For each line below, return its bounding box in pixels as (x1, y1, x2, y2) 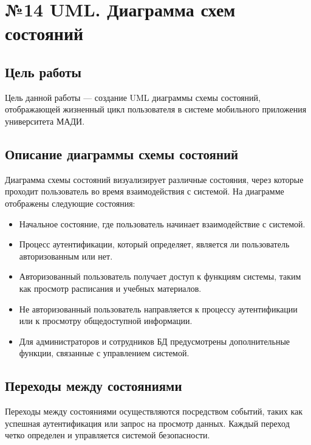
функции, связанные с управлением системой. (19, 347, 190, 359)
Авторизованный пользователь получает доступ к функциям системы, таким (19, 270, 301, 283)
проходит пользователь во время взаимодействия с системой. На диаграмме (5, 185, 284, 198)
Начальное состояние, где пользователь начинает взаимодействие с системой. (19, 217, 306, 230)
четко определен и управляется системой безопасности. (5, 429, 210, 441)
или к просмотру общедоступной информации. (19, 314, 193, 327)
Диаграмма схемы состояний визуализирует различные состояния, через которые (5, 173, 304, 185)
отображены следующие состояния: (5, 196, 135, 209)
